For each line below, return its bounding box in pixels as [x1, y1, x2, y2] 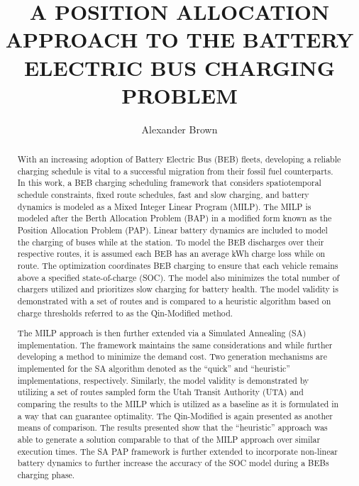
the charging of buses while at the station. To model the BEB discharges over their [17, 236, 324, 248]
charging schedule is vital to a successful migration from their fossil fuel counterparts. [17, 165, 333, 177]
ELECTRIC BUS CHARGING [23, 53, 336, 82]
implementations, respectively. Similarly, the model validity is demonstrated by [17, 374, 309, 386]
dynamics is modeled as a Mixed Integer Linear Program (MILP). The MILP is [17, 200, 311, 212]
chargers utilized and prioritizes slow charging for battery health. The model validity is [17, 283, 338, 295]
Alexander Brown [141, 121, 218, 136]
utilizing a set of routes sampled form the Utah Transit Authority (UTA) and [17, 386, 304, 398]
